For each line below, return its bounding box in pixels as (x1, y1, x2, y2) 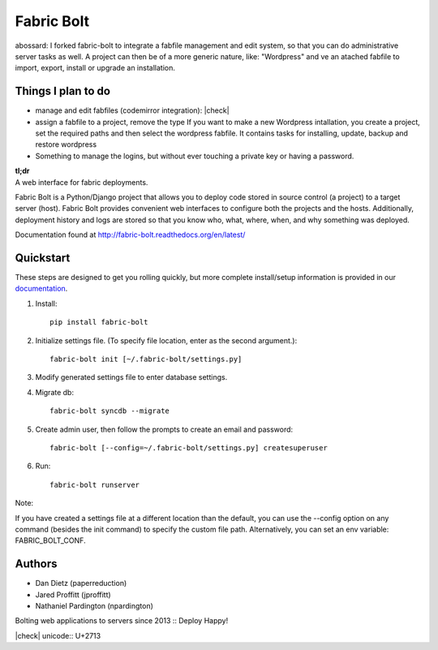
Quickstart (15, 251, 71, 265)
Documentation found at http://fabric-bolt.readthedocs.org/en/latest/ (15, 230, 246, 239)
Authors (15, 557, 58, 571)
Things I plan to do (15, 84, 111, 98)
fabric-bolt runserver (49, 480, 140, 489)
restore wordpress (35, 140, 97, 149)
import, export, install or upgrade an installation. (15, 63, 176, 73)
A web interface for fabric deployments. (15, 177, 148, 187)
